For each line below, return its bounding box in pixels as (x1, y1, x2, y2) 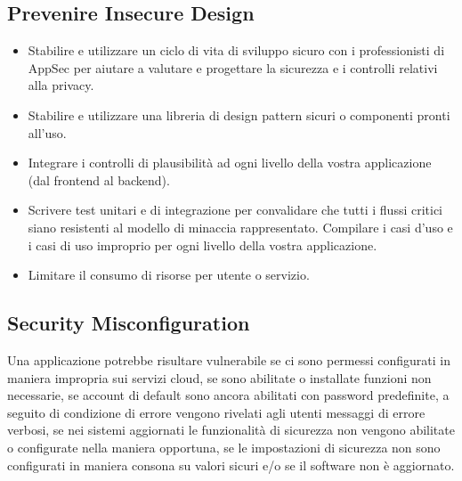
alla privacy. (28, 76, 94, 94)
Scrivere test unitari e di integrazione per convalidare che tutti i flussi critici (28, 200, 443, 219)
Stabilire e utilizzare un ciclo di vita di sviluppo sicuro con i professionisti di (28, 41, 445, 60)
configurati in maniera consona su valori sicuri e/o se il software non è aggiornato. (7, 455, 455, 474)
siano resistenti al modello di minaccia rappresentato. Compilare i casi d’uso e (28, 217, 453, 236)
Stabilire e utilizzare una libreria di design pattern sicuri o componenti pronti (28, 105, 450, 124)
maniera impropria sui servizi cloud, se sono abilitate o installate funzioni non (7, 368, 432, 387)
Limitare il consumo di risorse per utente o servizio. (28, 265, 310, 284)
